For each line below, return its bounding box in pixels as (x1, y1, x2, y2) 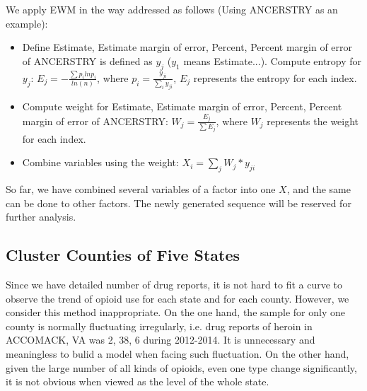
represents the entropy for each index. (193, 70, 357, 85)
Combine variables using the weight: (22, 155, 179, 170)
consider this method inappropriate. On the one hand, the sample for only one (6, 305, 345, 320)
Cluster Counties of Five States (6, 244, 240, 266)
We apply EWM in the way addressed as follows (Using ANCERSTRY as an (6, 2, 338, 16)
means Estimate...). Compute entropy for (183, 53, 362, 68)
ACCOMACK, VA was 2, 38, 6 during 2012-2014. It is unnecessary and (6, 332, 315, 347)
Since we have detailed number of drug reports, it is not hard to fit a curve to (6, 276, 342, 291)
